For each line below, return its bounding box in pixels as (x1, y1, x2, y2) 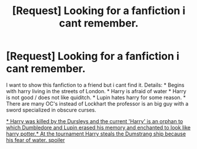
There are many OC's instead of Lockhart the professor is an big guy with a (6, 100, 189, 107)
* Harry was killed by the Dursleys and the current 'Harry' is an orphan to (6, 117, 183, 124)
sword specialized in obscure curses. (6, 106, 96, 113)
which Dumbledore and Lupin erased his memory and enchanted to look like (6, 124, 191, 131)
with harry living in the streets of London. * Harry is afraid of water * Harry (6, 87, 186, 94)
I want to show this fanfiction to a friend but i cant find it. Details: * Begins (6, 81, 185, 89)
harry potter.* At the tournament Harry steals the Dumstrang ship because (6, 130, 186, 137)
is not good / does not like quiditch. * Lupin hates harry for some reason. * (6, 94, 186, 101)
